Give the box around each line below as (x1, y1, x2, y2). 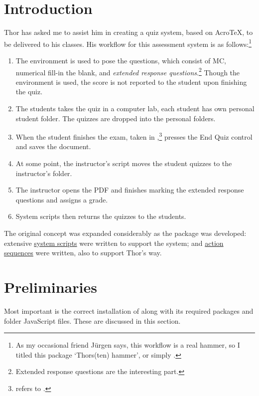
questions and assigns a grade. (15, 194, 108, 204)
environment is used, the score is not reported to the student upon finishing (15, 76, 247, 87)
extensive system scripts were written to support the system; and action (4, 237, 224, 248)
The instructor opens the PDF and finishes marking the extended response (15, 185, 244, 195)
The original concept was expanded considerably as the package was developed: (4, 228, 247, 238)
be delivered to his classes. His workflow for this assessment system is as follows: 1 (4, 37, 252, 49)
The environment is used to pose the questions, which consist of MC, (15, 55, 226, 65)
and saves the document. (15, 141, 91, 152)
